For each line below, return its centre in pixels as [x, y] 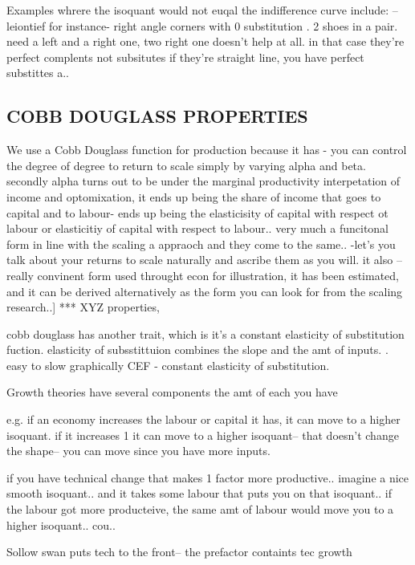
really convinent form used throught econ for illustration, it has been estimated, [203, 275]
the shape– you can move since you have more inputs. [138, 451]
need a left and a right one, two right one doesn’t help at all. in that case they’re [205, 41]
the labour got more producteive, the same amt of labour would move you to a [200, 509]
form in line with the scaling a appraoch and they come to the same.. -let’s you [201, 244]
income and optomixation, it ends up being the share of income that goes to [194, 196]
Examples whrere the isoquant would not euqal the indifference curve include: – [202, 10]
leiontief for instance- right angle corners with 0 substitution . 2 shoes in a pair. [202, 25]
